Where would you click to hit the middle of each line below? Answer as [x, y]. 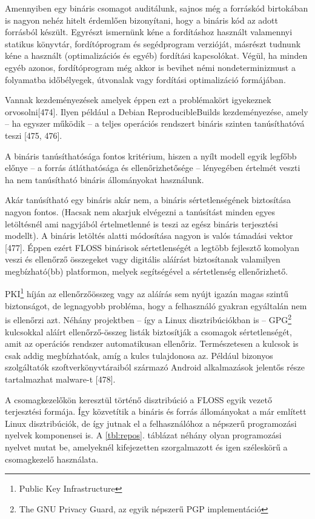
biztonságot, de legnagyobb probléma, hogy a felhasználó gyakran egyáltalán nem [156, 305]
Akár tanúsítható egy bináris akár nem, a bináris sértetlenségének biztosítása [148, 200]
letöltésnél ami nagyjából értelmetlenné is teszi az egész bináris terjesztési [141, 223]
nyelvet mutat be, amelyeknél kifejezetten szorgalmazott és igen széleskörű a [146, 447]
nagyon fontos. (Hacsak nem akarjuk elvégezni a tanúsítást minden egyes [140, 211]
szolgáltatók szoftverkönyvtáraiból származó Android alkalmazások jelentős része [155, 367]
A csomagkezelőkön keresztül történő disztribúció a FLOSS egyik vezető [138, 399]
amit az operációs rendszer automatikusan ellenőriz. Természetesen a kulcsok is [152, 343]
